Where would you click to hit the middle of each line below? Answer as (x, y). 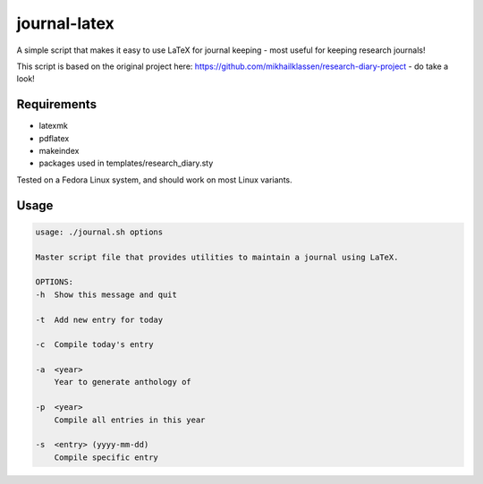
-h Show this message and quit (106, 294)
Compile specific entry (106, 457)
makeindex (59, 151)
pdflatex (54, 138)
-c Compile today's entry (94, 345)
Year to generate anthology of (123, 382)
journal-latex (66, 23)
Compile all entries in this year (130, 420)
